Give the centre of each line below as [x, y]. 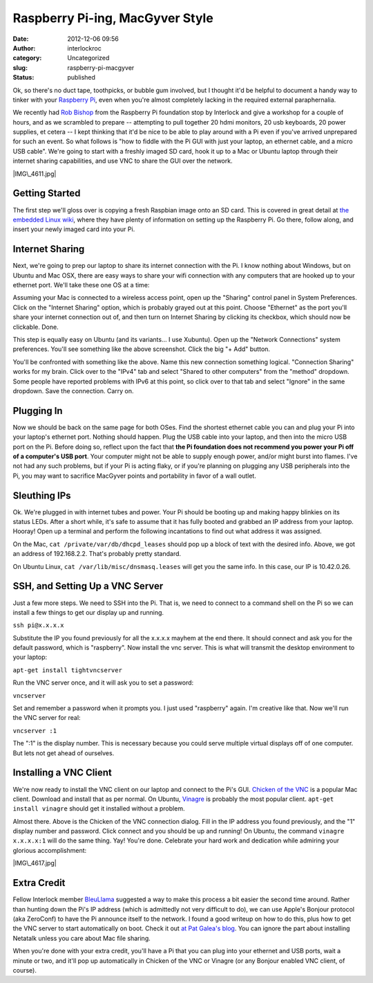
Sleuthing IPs [42, 495]
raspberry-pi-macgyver [101, 67]
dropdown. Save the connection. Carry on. [73, 390]
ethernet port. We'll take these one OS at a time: [81, 285]
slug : [20, 67]
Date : [21, 39]
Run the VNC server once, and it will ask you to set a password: [103, 683]
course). [25, 970]
